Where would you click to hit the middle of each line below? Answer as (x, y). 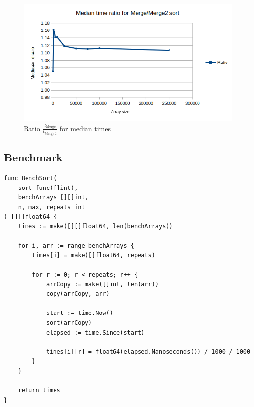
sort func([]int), (48, 188)
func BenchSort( (30, 178)
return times (39, 391)
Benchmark (33, 157)
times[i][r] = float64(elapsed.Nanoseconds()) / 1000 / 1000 (148, 352)
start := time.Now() (79, 313)
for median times (85, 128)
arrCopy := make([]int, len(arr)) (102, 284)
